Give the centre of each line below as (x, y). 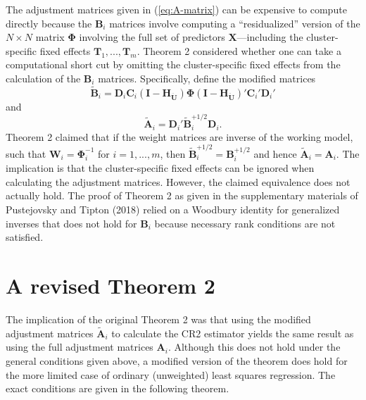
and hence (275, 153)
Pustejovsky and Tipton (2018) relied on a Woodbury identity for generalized (173, 210)
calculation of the (43, 78)
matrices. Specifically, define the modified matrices (207, 78)
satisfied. (25, 237)
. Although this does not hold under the (254, 347)
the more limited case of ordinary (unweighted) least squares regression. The (171, 374)
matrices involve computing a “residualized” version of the (235, 23)
